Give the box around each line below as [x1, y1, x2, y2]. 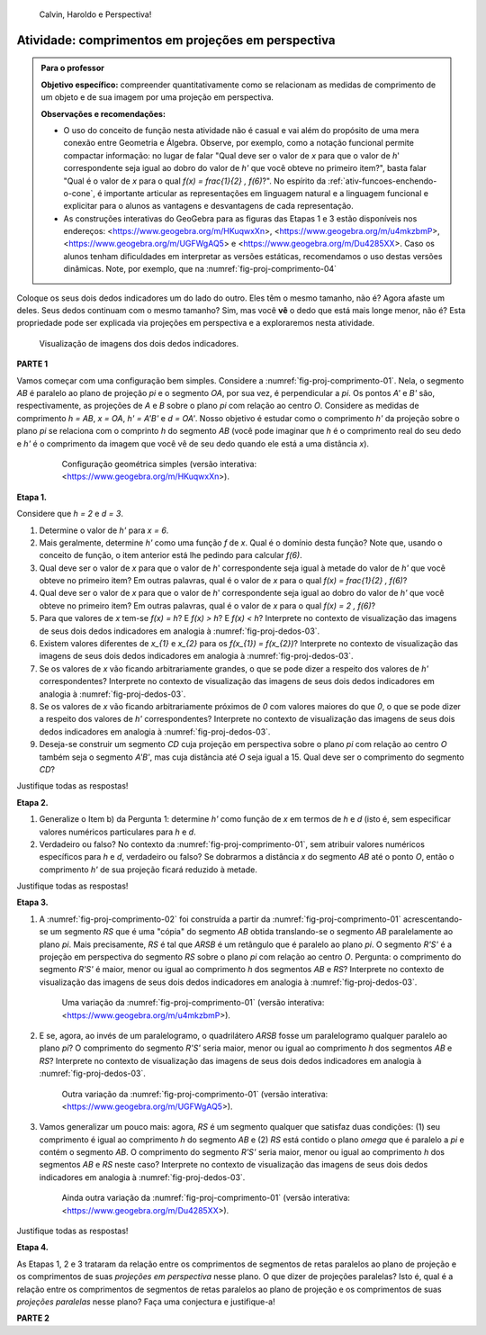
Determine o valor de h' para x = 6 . [39, 525, 169, 536]
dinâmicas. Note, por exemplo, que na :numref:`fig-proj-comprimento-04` [63, 264, 337, 275]
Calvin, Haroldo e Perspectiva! [39, 9, 152, 20]
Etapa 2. [16, 797, 49, 807]
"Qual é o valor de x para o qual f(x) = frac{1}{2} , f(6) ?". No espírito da [63, 176, 327, 186]
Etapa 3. [16, 897, 49, 908]
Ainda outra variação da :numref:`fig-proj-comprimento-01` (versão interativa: [61, 1193, 351, 1204]
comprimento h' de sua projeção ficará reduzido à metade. [39, 864, 258, 875]
